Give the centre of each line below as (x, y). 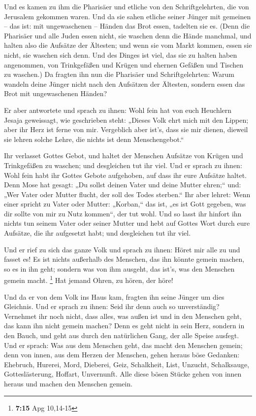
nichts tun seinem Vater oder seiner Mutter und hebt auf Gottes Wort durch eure (127, 223)
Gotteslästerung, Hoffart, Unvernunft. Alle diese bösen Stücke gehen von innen (123, 374)
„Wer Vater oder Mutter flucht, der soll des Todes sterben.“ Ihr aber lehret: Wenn (127, 194)
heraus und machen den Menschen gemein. (68, 384)
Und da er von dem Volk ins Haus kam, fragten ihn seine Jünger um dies (114, 296)
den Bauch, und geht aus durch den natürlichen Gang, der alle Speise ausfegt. (122, 335)
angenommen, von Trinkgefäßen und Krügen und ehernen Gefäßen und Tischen (124, 64)
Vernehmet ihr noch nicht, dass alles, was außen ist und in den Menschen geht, (123, 316)
